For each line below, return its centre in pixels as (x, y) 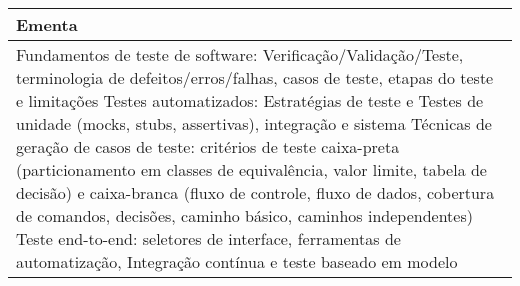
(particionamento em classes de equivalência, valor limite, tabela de (251, 169)
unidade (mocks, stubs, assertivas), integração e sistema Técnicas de (254, 123)
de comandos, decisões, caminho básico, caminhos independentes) (244, 215)
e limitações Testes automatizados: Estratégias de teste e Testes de (250, 100)
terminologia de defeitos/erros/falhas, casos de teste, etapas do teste (255, 77)
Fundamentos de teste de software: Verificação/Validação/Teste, (240, 54)
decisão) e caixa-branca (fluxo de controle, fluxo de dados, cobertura (255, 192)
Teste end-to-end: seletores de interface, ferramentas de (208, 238)
